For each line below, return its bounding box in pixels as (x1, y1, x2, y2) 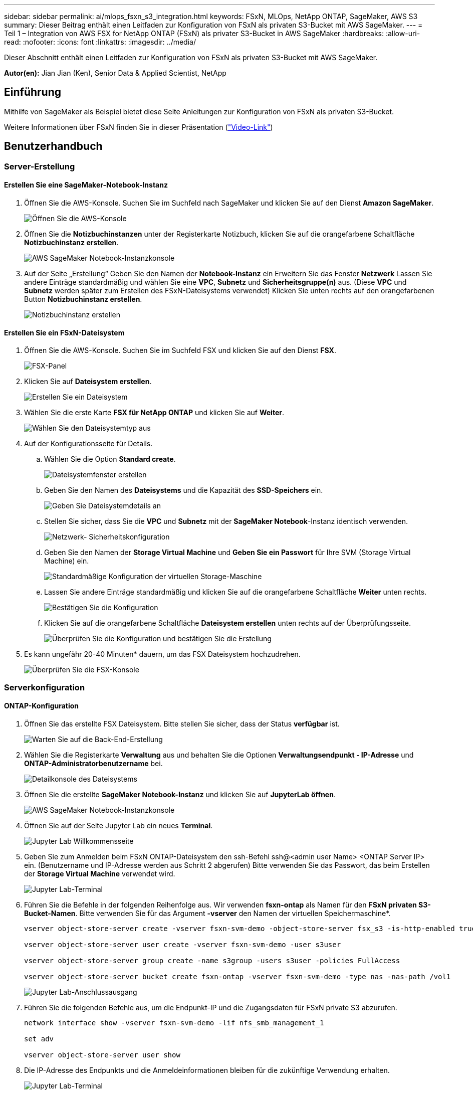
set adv (24, 1034, 54, 1043)
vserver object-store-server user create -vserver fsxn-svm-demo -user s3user (24, 940, 341, 949)
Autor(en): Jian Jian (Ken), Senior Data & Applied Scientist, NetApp (4, 69, 226, 77)
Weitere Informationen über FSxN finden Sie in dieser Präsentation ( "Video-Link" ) (4, 122, 273, 131)
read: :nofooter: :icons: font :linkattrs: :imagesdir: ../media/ (4, 38, 196, 46)
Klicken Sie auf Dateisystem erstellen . (24, 377, 152, 386)
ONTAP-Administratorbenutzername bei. (24, 759, 163, 768)
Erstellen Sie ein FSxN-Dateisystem (4, 328, 125, 337)
